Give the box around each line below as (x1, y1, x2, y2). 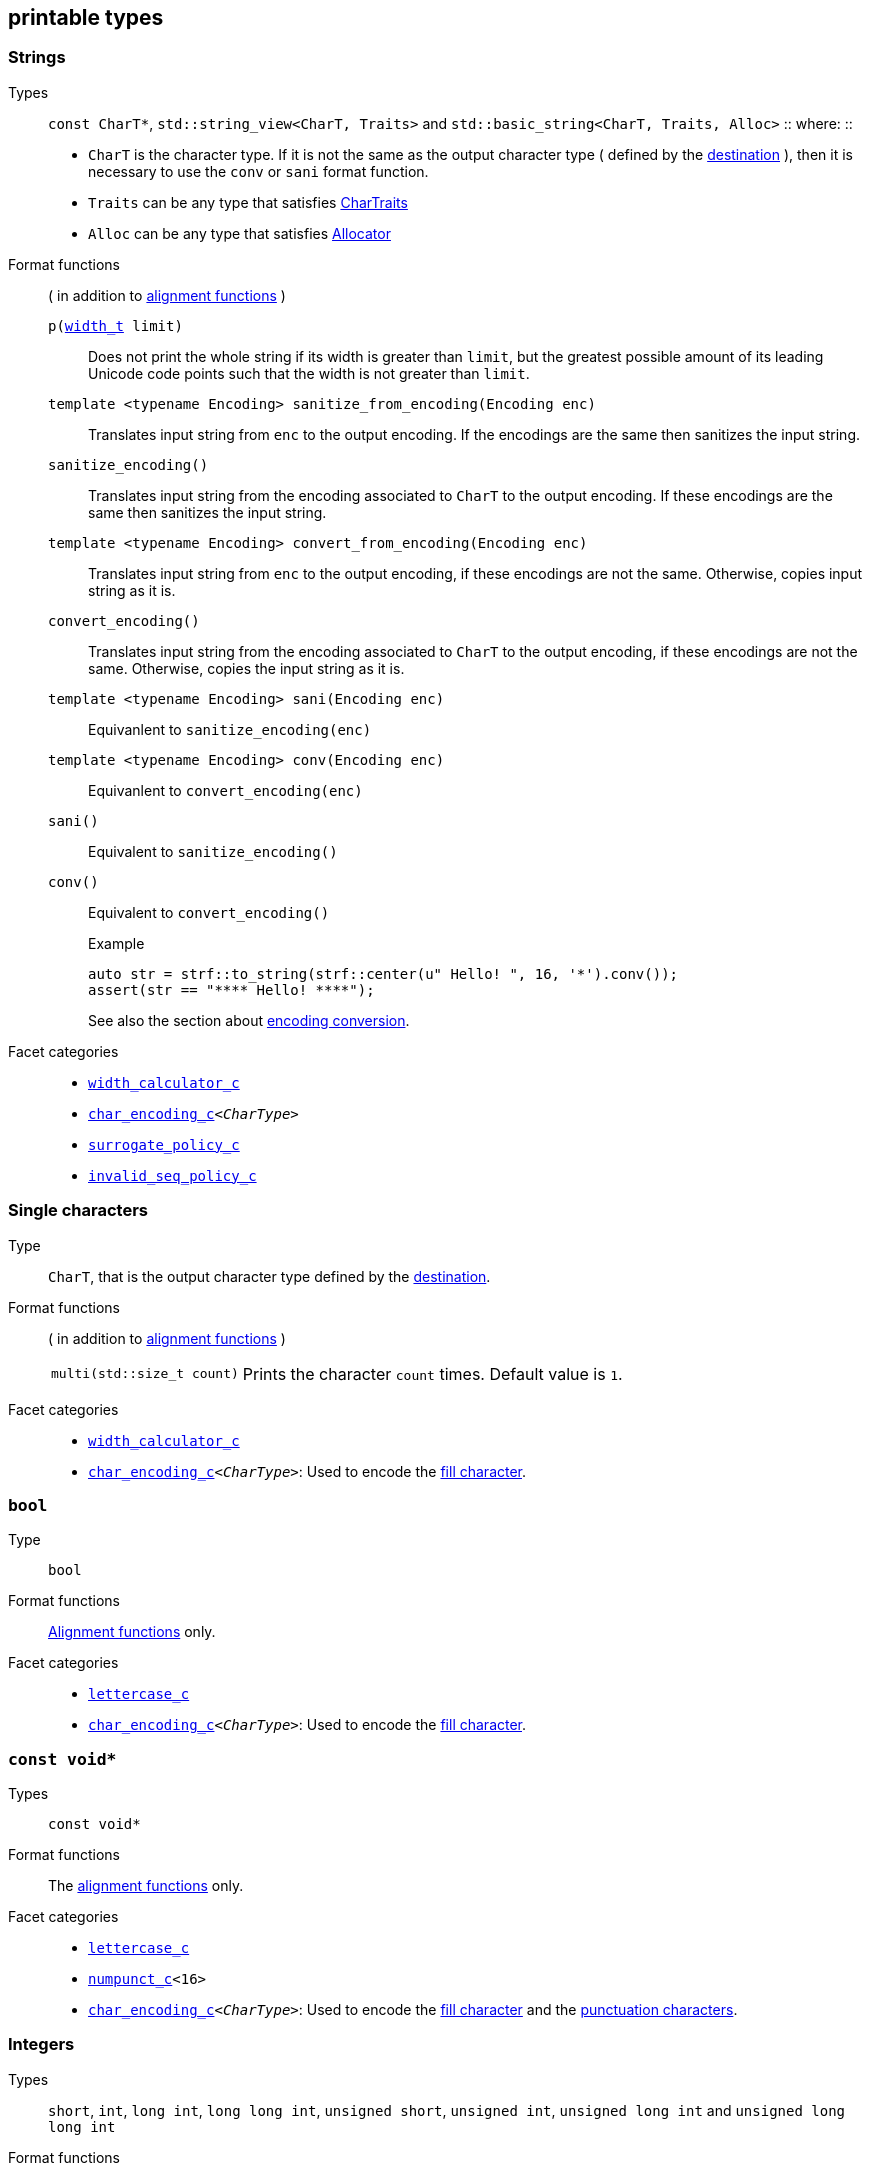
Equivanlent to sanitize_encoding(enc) (88, 720, 372, 738)
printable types (8, 5, 164, 30)
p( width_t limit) (48, 317, 183, 334)
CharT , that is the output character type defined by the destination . (48, 1267, 491, 1285)
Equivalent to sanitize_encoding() (88, 842, 338, 860)
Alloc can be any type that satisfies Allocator (88, 224, 391, 242)
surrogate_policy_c (88, 1136, 240, 1153)
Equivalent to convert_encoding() (88, 903, 330, 921)
